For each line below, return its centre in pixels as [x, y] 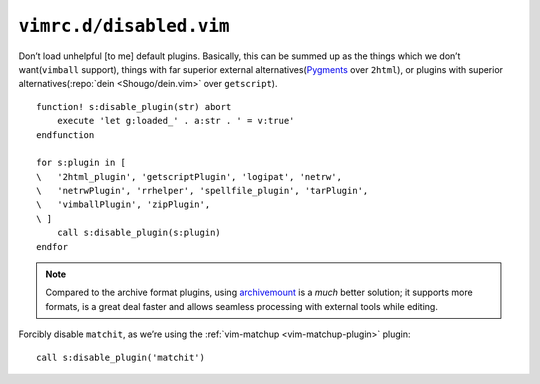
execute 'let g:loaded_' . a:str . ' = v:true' [175, 121]
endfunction [65, 134]
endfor [52, 246]
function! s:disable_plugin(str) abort [134, 106]
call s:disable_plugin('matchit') [120, 357]
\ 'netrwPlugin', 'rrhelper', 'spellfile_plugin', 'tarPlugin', [202, 191]
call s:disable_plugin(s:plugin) [139, 233]
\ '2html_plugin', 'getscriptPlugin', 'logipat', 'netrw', [189, 176]
